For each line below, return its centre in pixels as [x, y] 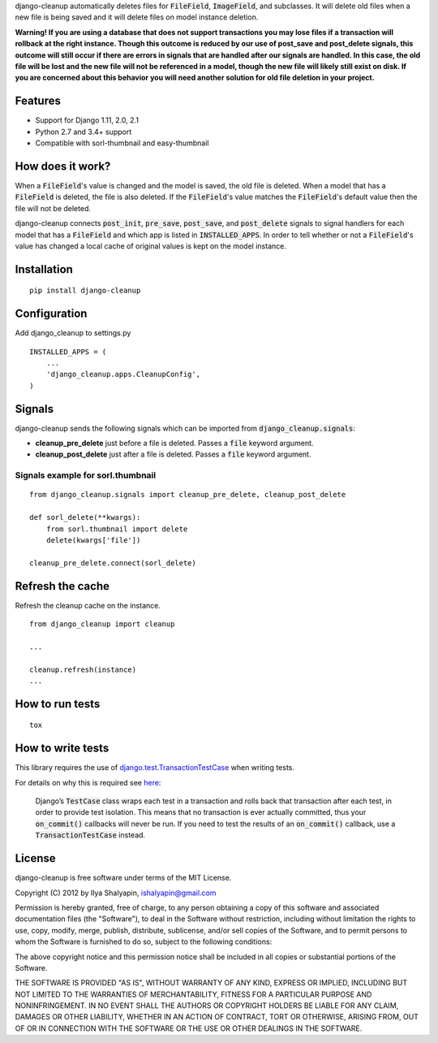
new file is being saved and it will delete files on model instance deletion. [137, 17]
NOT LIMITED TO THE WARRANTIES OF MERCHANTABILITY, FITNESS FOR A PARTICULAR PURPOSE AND [193, 994]
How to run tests [58, 704]
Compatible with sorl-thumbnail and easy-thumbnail [122, 143]
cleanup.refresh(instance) [83, 669]
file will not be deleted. [53, 208]
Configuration [51, 314]
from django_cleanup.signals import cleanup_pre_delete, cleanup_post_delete [188, 495]
